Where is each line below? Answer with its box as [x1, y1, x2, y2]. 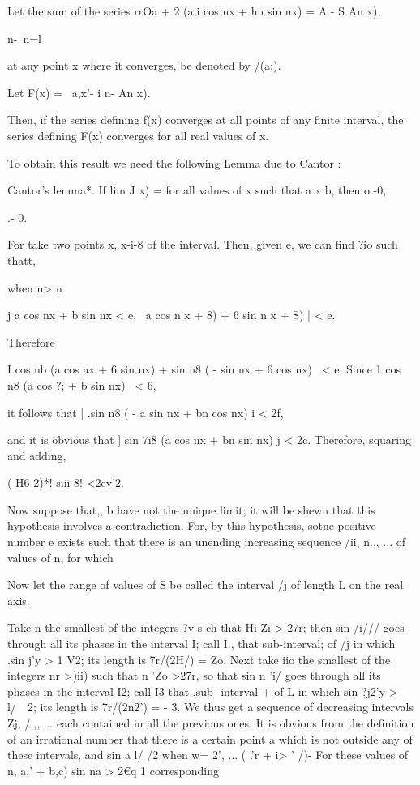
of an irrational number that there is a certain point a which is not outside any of [7, 730, 413, 747]
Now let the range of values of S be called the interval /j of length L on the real [7, 576, 404, 593]
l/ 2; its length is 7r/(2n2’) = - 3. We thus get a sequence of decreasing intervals [7, 698, 414, 715]
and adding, [7, 446, 66, 463]
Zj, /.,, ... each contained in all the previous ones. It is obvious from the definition [7, 715, 414, 731]
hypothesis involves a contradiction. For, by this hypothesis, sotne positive [7, 517, 376, 534]
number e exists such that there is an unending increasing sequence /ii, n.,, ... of [7, 533, 405, 550]
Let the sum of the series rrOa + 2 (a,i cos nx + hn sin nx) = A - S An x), [7, 2, 381, 19]
